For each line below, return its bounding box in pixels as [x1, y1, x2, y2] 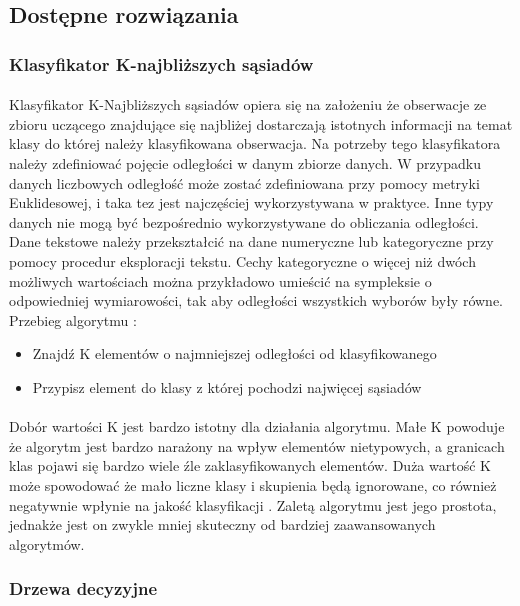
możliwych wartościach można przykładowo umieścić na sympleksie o [9, 270, 432, 291]
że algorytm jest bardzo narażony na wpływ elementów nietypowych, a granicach [9, 435, 505, 456]
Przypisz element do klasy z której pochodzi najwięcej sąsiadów [32, 376, 422, 397]
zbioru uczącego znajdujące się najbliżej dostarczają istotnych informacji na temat [9, 113, 513, 134]
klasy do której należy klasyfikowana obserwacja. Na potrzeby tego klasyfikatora [9, 133, 501, 154]
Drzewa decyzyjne [9, 576, 158, 601]
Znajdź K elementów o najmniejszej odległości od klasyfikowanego [32, 343, 437, 364]
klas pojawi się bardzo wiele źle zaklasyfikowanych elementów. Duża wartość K [9, 455, 491, 476]
